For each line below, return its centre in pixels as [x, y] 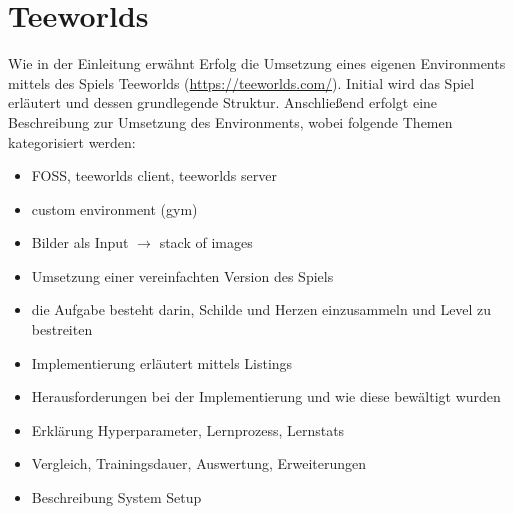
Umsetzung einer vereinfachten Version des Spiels [182, 275]
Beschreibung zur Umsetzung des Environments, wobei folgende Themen [230, 121]
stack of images [206, 242]
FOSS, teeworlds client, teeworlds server [154, 175]
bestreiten [62, 329]
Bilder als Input [80, 242]
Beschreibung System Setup [116, 497]
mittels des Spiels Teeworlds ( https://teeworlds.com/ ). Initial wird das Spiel [241, 82]
